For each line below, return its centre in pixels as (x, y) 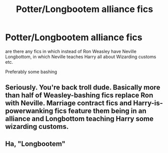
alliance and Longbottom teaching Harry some (79, 119)
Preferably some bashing (31, 72)
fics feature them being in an (101, 111)
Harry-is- (148, 103)
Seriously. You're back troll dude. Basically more (83, 88)
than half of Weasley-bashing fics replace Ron (79, 96)
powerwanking (29, 111)
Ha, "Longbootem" (35, 144)
